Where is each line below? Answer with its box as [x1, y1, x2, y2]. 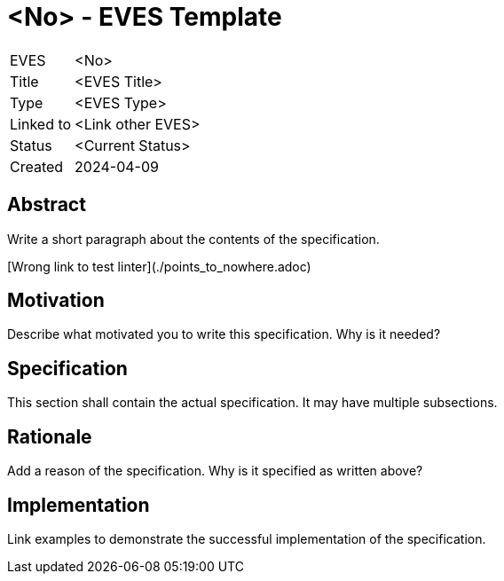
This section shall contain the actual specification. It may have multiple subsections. [7, 395, 498, 411]
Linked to [10, 114, 72, 133]
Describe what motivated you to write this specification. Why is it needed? [7, 326, 441, 342]
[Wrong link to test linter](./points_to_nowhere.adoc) [7, 258, 311, 274]
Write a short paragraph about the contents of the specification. [7, 231, 380, 247]
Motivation [7, 289, 105, 312]
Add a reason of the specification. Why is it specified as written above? [7, 463, 423, 479]
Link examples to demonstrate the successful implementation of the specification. [7, 530, 486, 546]
